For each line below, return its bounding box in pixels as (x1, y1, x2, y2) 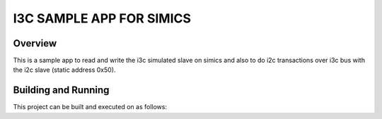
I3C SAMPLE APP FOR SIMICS (13, 11, 191, 26)
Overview (13, 37, 57, 49)
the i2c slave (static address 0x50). (13, 65, 116, 74)
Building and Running (13, 84, 110, 96)
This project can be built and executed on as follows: (13, 103, 168, 111)
